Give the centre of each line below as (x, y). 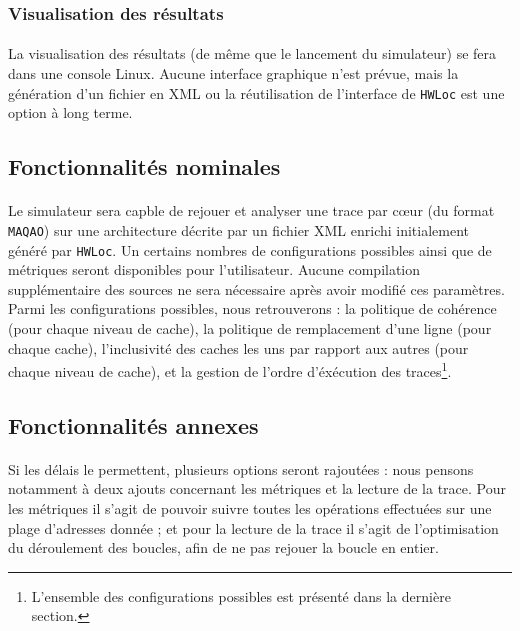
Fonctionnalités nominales (144, 166)
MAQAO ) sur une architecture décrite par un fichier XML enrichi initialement (239, 229)
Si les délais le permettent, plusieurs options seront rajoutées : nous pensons (241, 468)
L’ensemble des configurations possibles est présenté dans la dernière (241, 595)
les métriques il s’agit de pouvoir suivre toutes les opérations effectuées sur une (250, 507)
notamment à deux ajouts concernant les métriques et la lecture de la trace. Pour (257, 488)
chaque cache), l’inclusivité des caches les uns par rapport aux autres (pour (238, 347)
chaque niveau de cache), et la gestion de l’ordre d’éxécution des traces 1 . (230, 369)
